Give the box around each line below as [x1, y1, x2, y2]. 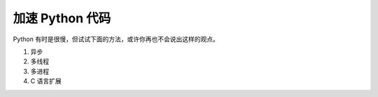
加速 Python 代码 [13, 10, 111, 26]
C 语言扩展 [30, 77, 62, 85]
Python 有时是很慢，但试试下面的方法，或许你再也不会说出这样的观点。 [13, 35, 220, 43]
